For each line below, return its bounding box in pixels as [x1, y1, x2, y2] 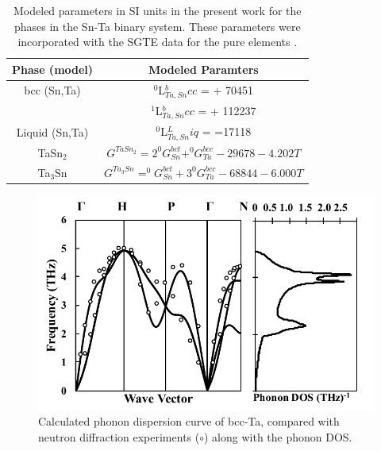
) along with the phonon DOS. [204, 428, 352, 445]
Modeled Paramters [148, 60, 259, 77]
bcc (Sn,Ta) [24, 82, 81, 98]
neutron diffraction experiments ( [38, 428, 200, 445]
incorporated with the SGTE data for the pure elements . [17, 33, 298, 50]
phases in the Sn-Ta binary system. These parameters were [13, 17, 301, 34]
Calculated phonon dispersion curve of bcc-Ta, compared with [38, 413, 340, 430]
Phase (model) [12, 60, 94, 77]
